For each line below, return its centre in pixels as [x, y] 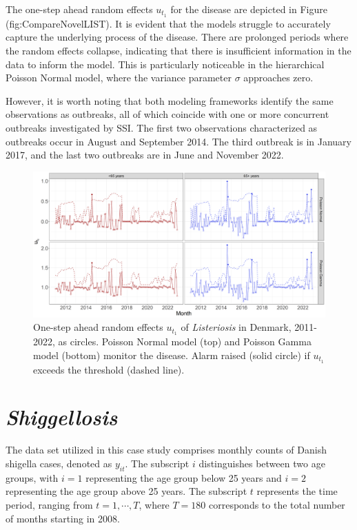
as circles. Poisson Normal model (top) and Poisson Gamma [185, 342]
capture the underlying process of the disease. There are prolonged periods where [177, 37]
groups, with [32, 477]
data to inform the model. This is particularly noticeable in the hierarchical [165, 64]
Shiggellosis [62, 417]
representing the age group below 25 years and [184, 477]
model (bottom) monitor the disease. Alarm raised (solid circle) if [172, 355]
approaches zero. [278, 78]
